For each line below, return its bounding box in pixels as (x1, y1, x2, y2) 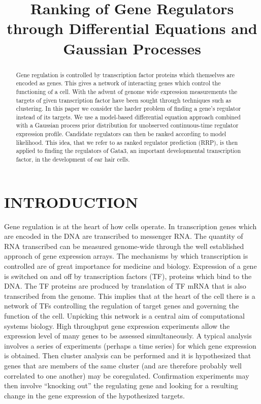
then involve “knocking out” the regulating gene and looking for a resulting (4, 380, 238, 391)
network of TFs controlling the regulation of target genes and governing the (4, 300, 239, 311)
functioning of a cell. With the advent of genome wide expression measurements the (16, 87, 238, 96)
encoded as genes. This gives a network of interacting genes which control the (16, 79, 221, 87)
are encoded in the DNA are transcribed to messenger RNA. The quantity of (4, 231, 243, 241)
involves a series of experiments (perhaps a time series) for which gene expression (4, 340, 256, 351)
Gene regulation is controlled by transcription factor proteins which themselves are (16, 70, 235, 79)
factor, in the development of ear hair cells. (16, 155, 130, 164)
